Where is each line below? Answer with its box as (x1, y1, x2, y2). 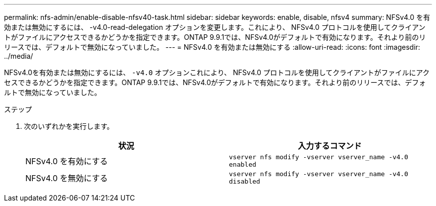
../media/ (4, 52, 33, 60)
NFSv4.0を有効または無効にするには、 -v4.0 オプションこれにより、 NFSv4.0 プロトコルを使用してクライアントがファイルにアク (4, 68, 430, 77)
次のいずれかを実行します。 (24, 122, 114, 130)
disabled (229, 178, 260, 185)
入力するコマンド (298, 141, 362, 151)
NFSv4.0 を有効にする (25, 156, 108, 166)
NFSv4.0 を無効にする (25, 173, 108, 183)
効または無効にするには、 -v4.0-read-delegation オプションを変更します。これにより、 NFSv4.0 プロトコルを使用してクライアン (4, 23, 426, 31)
